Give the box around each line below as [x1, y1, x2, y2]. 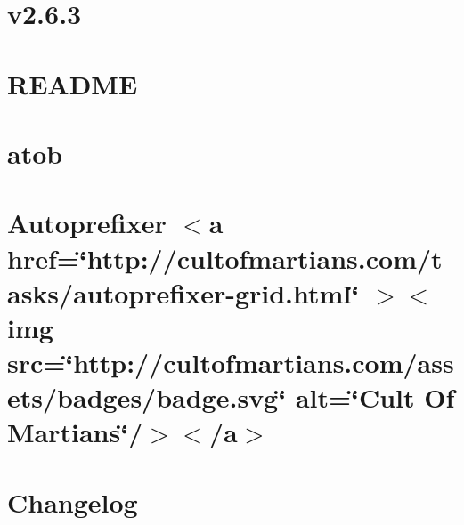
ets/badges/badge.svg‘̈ [7, 379, 287, 416]
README [7, 65, 138, 101]
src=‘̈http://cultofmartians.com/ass [7, 344, 454, 381]
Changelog [7, 483, 138, 520]
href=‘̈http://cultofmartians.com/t [7, 239, 443, 276]
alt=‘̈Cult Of [295, 379, 455, 416]
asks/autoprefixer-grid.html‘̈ [7, 274, 360, 311]
